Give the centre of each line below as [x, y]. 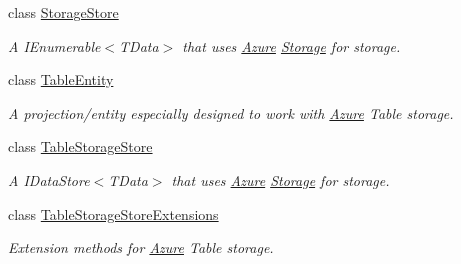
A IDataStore [49, 179]
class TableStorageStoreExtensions [113, 213]
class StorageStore [63, 12]
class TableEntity [61, 79]
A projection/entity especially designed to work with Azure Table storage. [231, 112]
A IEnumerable [54, 45]
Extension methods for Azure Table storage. [141, 247]
